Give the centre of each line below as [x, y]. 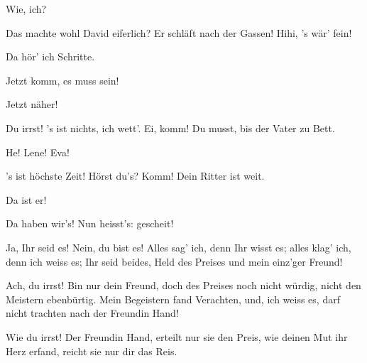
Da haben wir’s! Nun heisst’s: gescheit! [90, 223]
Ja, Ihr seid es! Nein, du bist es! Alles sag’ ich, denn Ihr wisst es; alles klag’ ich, [179, 247]
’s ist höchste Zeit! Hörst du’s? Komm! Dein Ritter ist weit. [135, 176]
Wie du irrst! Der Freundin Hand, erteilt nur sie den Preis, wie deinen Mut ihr [177, 336]
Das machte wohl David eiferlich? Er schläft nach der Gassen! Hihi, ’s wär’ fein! [179, 32]
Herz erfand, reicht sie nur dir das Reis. [92, 351]
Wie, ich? [26, 9]
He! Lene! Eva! [38, 152]
